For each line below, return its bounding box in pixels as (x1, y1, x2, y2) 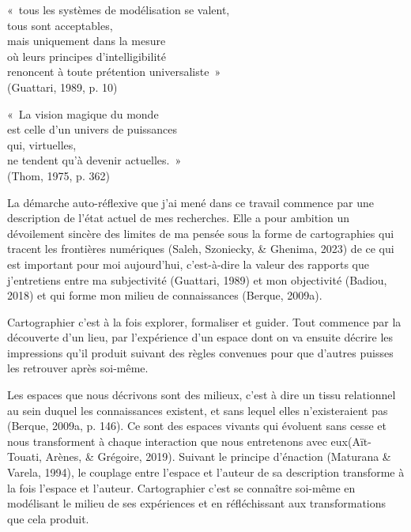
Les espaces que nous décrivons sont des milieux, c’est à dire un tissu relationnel (7, 387, 396, 403)
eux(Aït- (330, 432, 371, 449)
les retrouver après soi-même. (7, 360, 149, 376)
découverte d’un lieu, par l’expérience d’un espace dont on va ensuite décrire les (7, 329, 394, 345)
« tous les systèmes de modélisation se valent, (7, 2, 230, 17)
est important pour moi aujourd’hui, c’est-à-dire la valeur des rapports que (7, 255, 369, 272)
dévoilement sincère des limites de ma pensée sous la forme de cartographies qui (7, 224, 394, 241)
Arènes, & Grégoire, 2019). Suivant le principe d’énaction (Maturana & (45, 448, 391, 465)
